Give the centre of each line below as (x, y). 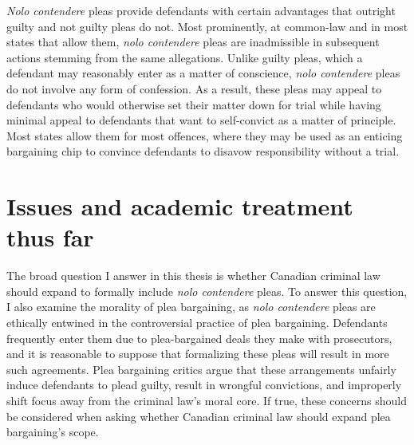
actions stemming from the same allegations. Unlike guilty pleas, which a (185, 57)
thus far (50, 237)
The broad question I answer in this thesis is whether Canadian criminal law (193, 276)
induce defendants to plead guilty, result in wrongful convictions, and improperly (204, 385)
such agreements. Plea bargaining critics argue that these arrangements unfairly (201, 369)
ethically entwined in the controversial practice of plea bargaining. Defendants (197, 323)
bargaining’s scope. (53, 432)
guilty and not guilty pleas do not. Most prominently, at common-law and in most (207, 26)
